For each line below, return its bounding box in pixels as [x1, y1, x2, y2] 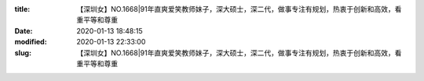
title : [14, 5, 31, 13]
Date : [14, 26, 33, 35]
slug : [14, 48, 31, 58]
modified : [14, 37, 47, 47]
